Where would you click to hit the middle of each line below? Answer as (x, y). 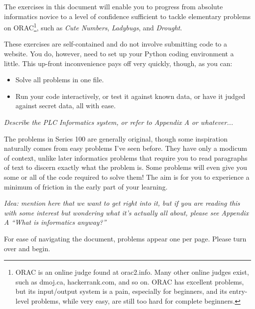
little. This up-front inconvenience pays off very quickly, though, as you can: (118, 63)
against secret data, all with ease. (65, 106)
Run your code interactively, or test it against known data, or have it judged (130, 96)
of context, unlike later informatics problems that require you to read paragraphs (126, 157)
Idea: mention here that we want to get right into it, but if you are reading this (122, 203)
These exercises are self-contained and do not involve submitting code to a (116, 44)
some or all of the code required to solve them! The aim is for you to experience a (127, 177)
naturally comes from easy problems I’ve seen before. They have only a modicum (126, 148)
